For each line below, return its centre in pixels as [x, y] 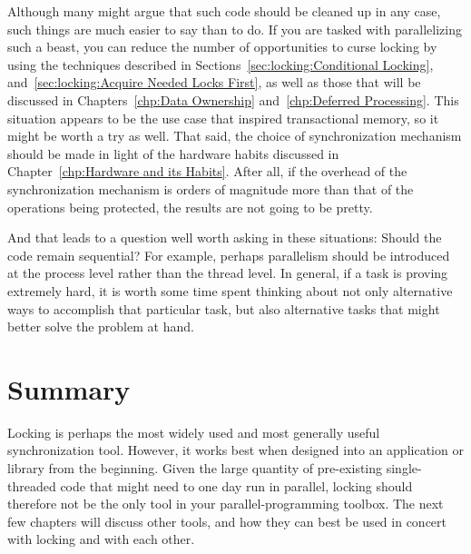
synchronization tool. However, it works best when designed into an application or [235, 450]
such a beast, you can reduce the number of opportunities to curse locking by [222, 47]
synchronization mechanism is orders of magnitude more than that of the [211, 188]
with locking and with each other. [101, 539]
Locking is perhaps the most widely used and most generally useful [194, 432]
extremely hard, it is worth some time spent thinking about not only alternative [230, 290]
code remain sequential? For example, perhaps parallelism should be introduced [229, 255]
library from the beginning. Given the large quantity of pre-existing [195, 468]
